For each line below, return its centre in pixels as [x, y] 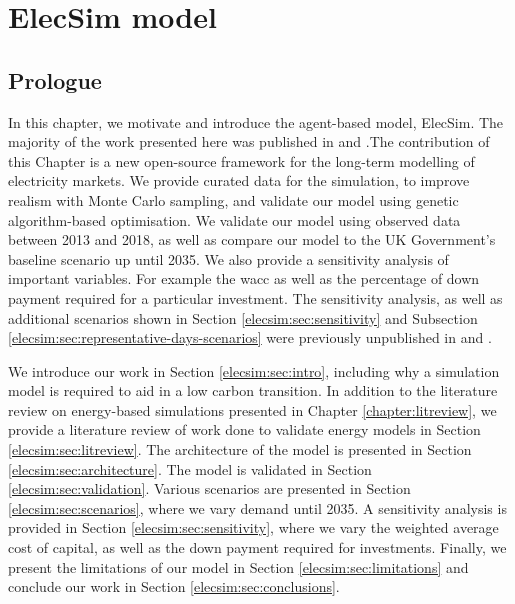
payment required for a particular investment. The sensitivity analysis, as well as [255, 297]
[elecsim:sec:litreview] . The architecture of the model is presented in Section [240, 449]
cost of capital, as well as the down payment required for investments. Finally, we [257, 547]
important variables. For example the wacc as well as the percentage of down [244, 278]
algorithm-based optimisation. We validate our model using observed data [234, 219]
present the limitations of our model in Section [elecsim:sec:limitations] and [238, 566]
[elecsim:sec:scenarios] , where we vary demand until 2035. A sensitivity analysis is [257, 507]
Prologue [55, 79]
